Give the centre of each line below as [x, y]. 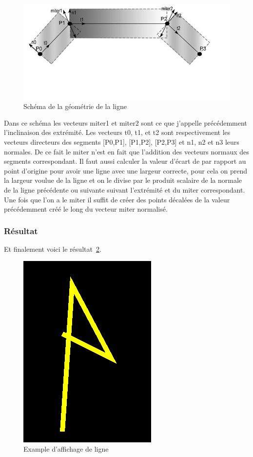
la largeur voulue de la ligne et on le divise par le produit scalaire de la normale [123, 180]
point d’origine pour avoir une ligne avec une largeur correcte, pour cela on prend [126, 170]
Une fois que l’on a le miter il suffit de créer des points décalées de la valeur [117, 199]
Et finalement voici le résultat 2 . [53, 249]
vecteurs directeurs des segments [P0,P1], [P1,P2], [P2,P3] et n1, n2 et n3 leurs [122, 141]
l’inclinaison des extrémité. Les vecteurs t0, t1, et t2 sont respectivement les [117, 132]
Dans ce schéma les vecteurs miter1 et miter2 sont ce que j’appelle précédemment [126, 122]
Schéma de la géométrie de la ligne [75, 106]
